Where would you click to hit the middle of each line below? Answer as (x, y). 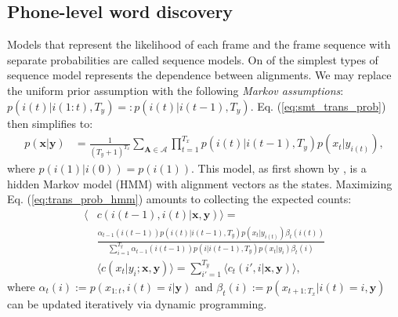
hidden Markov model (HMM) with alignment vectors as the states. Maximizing (200, 183)
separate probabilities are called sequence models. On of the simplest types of (193, 59)
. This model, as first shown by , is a (279, 168)
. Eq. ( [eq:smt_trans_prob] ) (318, 106)
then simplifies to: (50, 123)
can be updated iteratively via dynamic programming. (137, 303)
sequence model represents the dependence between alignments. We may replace (199, 75)
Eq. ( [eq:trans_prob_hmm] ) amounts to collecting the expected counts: (179, 199)
